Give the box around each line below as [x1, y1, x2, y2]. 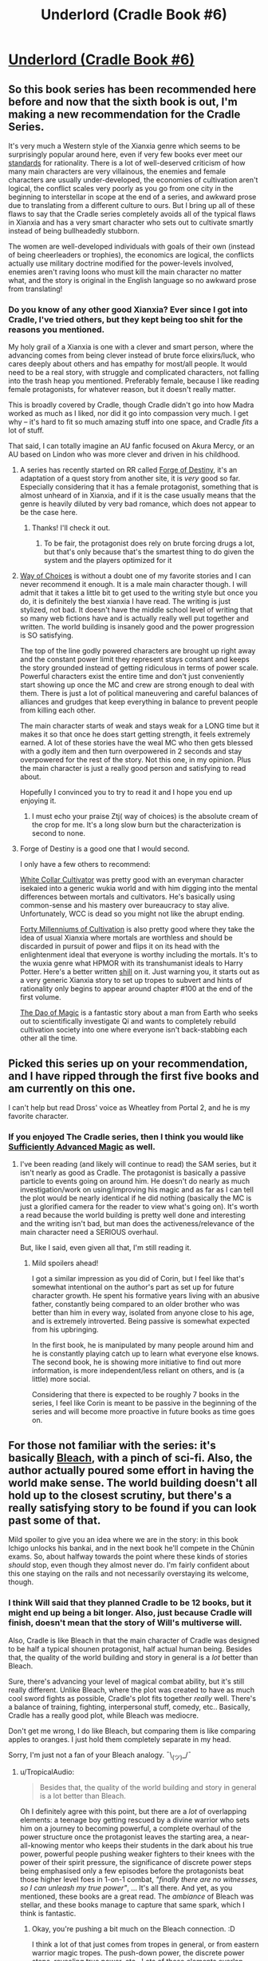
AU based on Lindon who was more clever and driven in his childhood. [8, 449, 241, 459]
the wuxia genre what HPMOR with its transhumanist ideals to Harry [19, 958, 243, 969]
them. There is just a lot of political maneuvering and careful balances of [19, 689, 258, 698]
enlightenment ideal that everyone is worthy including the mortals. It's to [19, 950, 258, 960]
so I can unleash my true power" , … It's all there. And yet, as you [19, 1883, 233, 1893]
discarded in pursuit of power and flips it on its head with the [19, 941, 220, 951]
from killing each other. [19, 705, 96, 715]
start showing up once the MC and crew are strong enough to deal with [19, 680, 255, 689]
